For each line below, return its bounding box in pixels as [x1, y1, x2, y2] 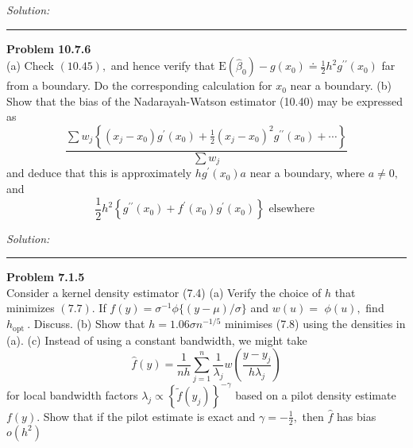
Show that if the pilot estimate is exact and [43, 407, 256, 424]
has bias [337, 407, 376, 424]
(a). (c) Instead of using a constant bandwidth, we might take [6, 331, 307, 348]
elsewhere [268, 203, 315, 215]
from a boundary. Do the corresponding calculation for [6, 77, 272, 94]
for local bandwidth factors [6, 386, 138, 403]
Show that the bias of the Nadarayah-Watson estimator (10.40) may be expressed [6, 92, 403, 109]
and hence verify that [110, 57, 215, 74]
